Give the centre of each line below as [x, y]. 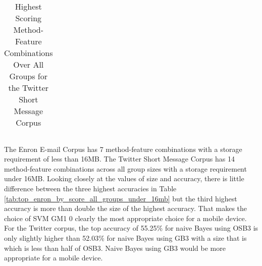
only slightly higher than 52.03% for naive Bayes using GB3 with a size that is [125, 237]
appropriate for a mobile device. [54, 258]
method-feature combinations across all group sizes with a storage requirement [125, 168]
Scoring [29, 18]
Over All [29, 64]
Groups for [28, 76]
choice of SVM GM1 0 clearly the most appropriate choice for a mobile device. [125, 218]
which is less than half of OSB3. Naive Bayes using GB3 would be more [115, 248]
